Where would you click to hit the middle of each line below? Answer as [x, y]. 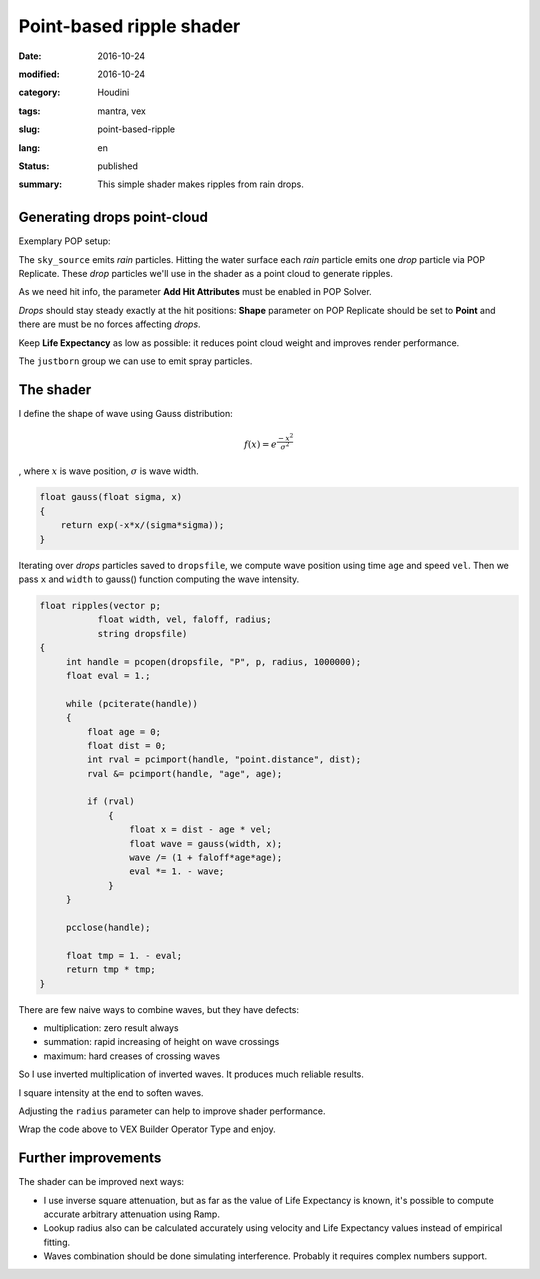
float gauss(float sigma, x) [111, 497]
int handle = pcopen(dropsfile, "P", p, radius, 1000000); [213, 661]
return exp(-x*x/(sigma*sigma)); [142, 525]
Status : [34, 166]
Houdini [113, 92]
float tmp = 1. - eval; [124, 955]
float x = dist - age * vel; [200, 829]
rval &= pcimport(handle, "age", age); [184, 773]
